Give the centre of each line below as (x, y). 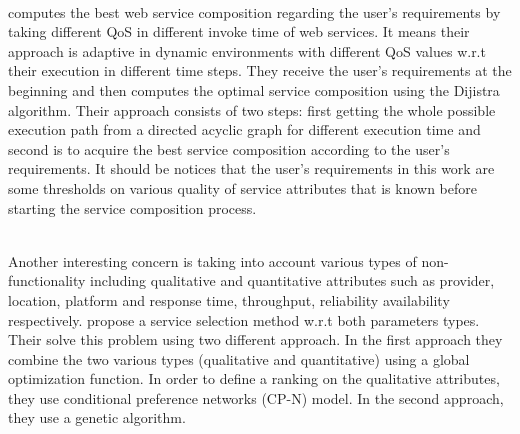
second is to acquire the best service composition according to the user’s (229, 148)
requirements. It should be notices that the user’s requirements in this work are (251, 168)
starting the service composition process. (132, 207)
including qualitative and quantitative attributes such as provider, (292, 280)
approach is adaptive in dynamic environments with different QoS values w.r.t (247, 50)
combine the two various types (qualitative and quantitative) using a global (239, 358)
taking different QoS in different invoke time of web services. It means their (239, 31)
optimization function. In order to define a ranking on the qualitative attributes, (254, 378)
